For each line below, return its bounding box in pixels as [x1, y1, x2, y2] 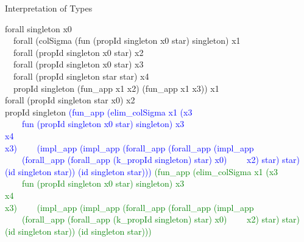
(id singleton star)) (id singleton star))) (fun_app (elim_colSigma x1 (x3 [5, 165, 278, 178]
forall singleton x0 [5, 22, 72, 35]
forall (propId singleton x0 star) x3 [13, 58, 144, 71]
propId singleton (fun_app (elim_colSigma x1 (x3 [5, 105, 193, 118]
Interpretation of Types [5, 2, 93, 14]
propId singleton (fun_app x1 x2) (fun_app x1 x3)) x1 [13, 81, 219, 94]
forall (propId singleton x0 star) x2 [13, 46, 144, 58]
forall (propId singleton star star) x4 [13, 69, 149, 82]
